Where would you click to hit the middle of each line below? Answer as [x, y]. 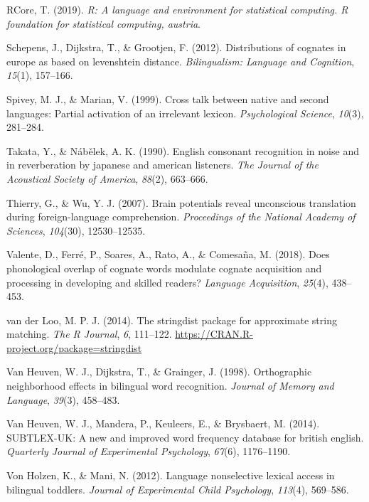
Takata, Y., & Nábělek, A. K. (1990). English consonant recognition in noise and [183, 150]
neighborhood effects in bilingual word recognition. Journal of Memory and [170, 386]
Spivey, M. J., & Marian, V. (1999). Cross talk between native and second [168, 98]
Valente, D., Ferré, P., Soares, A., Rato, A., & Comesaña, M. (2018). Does [168, 254]
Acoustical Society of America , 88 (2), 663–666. [107, 178]
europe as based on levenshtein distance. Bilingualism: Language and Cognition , [181, 61]
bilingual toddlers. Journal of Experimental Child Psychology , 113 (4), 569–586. [178, 489]
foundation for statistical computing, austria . [103, 23]
